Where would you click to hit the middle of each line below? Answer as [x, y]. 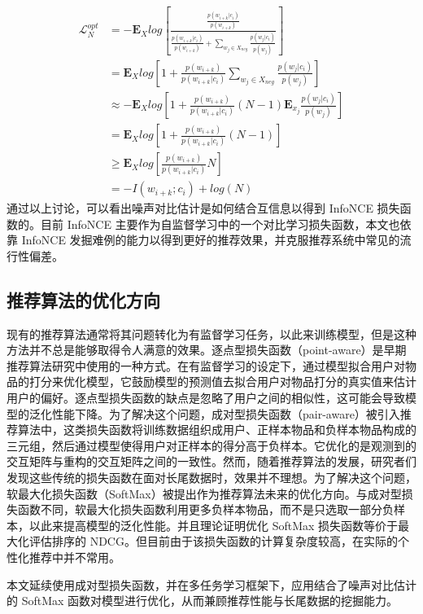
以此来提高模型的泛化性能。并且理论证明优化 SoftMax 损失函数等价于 [214, 525]
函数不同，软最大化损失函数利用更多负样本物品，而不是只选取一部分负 [205, 509]
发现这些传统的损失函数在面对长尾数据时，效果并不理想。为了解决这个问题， [211, 478]
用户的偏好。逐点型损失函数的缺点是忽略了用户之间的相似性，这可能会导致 [206, 398]
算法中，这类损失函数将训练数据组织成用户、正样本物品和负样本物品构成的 [217, 430]
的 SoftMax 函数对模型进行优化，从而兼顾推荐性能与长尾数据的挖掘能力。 [203, 601]
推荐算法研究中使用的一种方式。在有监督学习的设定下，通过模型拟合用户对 [206, 365]
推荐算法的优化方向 [83, 299]
